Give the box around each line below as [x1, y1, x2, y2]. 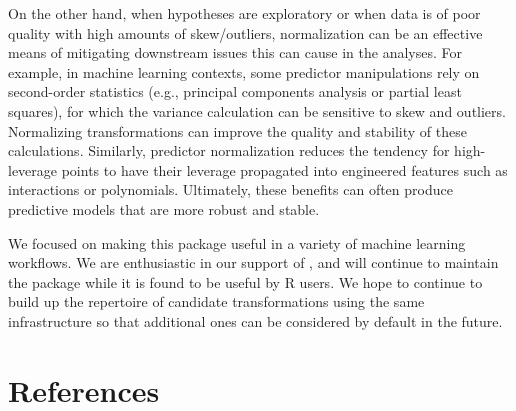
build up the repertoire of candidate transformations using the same [8, 291, 425, 312]
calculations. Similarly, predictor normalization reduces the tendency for [8, 140, 450, 161]
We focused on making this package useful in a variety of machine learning [8, 232, 466, 253]
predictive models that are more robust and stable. [8, 198, 320, 219]
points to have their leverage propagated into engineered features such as [61, 159, 508, 180]
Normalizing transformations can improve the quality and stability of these [8, 120, 467, 141]
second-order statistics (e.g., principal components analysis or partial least [8, 81, 462, 102]
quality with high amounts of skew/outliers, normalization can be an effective [8, 22, 483, 43]
